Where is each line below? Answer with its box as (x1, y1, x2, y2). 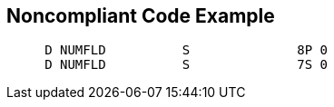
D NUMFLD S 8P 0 (44, 43, 329, 58)
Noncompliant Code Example (6, 5, 275, 27)
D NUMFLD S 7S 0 (44, 57, 329, 73)
